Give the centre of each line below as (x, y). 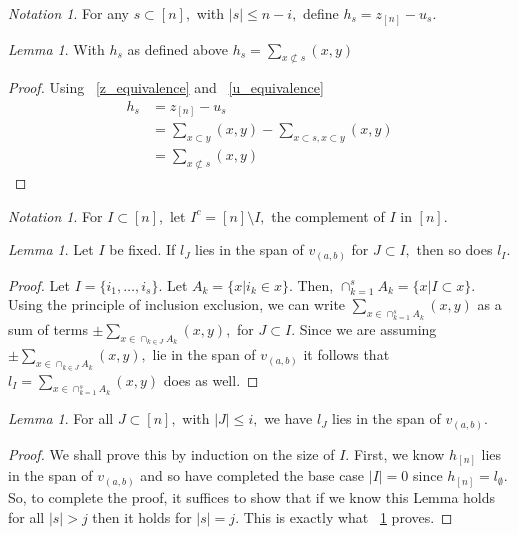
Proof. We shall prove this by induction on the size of (171, 453)
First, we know (399, 453)
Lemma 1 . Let (51, 249)
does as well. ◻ (211, 379)
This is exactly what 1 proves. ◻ (348, 516)
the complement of (328, 215)
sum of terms (48, 329)
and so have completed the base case (252, 475)
